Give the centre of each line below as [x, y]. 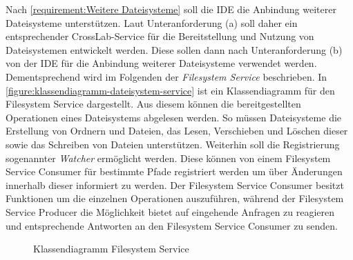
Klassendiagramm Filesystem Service [111, 249]
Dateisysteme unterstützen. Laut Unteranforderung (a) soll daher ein [152, 22]
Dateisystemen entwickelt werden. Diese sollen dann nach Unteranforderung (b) [174, 49]
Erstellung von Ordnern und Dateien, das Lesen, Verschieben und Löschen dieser [177, 131]
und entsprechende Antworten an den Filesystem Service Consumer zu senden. [172, 225]
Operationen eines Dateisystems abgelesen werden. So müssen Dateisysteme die [174, 117]
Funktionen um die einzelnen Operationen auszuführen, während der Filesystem [175, 198]
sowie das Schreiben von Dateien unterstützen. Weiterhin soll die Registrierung [173, 144]
